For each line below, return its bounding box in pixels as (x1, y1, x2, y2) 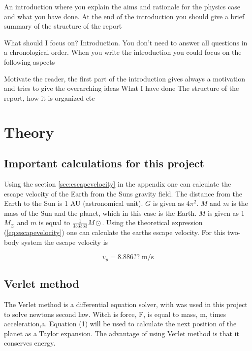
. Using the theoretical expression (102, 217, 203, 228)
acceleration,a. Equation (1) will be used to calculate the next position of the (4, 318, 237, 329)
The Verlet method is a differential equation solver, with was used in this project (4, 299, 248, 309)
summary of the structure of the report (4, 21, 122, 31)
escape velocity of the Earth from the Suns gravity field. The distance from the (4, 188, 242, 198)
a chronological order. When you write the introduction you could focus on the (4, 47, 242, 57)
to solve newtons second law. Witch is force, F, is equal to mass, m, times (4, 309, 226, 319)
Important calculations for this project (4, 156, 204, 171)
